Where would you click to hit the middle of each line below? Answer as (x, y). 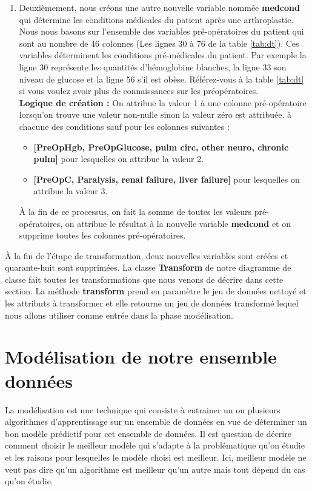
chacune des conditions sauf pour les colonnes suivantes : (124, 126)
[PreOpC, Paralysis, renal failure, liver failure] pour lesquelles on (167, 179)
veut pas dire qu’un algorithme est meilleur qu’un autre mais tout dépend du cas (155, 469)
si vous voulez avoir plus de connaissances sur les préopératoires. (139, 91)
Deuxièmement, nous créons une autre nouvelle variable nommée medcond (159, 7)
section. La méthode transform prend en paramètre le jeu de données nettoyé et (156, 291)
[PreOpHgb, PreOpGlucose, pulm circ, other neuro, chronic (161, 147)
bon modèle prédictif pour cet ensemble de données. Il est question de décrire (148, 433)
